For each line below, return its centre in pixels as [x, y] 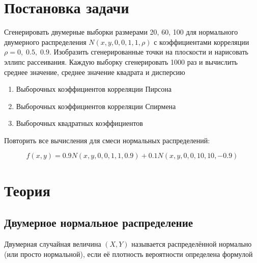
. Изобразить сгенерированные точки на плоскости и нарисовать [149, 52]
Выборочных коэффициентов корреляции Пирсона [94, 89]
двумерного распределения [45, 42]
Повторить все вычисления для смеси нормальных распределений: [107, 140]
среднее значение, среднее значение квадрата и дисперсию [95, 72]
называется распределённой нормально [192, 244]
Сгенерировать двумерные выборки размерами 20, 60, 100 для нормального [121, 32]
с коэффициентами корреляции [202, 42]
